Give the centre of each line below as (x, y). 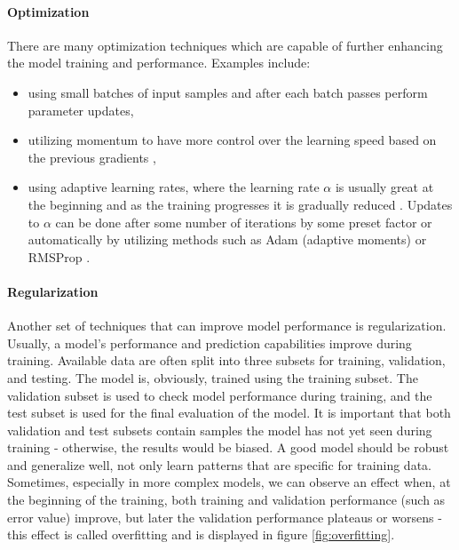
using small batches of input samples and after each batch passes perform (228, 92)
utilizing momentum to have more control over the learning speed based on (232, 140)
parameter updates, (81, 110)
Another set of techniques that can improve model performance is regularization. (227, 326)
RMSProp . (59, 256)
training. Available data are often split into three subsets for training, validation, (226, 360)
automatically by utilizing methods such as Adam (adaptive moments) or (227, 239)
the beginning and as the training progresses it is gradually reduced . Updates (240, 204)
